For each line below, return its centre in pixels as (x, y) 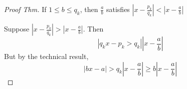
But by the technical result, (46, 56)
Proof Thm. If (25, 9)
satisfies (118, 9)
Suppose (17, 28)
